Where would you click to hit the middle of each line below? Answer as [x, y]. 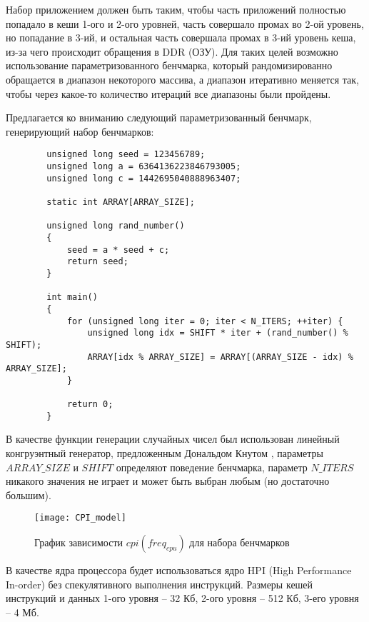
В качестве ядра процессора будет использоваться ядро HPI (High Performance [179, 570]
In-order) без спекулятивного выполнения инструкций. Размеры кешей [160, 584]
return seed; [97, 262]
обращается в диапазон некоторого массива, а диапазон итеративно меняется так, [182, 79]
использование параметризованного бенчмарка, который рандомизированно [169, 65]
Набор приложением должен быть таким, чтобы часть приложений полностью [176, 9]
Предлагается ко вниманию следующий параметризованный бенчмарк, [159, 117]
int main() [72, 297]
